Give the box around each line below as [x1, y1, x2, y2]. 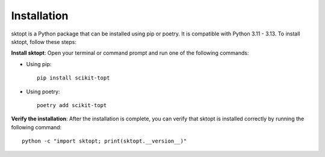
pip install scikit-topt [37, 75, 110, 81]
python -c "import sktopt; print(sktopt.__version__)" [22, 138, 187, 144]
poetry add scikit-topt [37, 102, 107, 108]
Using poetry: [26, 88, 60, 95]
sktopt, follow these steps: [11, 38, 77, 45]
